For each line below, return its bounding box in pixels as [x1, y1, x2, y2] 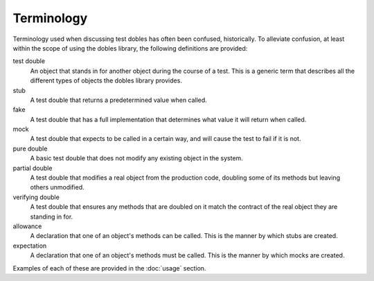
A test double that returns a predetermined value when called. [30, 96, 207, 104]
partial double [12, 164, 53, 172]
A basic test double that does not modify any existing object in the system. [30, 154, 244, 162]
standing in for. [30, 212, 73, 221]
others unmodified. [30, 183, 84, 191]
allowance [12, 222, 42, 230]
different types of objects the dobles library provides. [30, 76, 183, 85]
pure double [12, 144, 48, 153]
